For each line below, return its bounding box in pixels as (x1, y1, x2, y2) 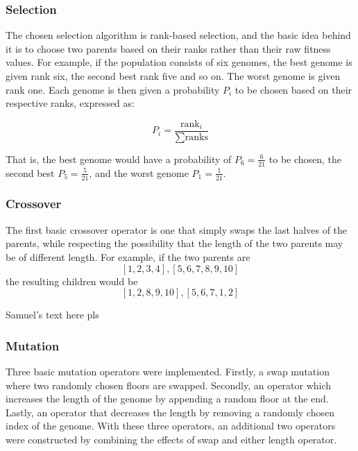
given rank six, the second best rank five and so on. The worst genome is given (6, 69, 341, 83)
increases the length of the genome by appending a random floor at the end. (6, 391, 329, 406)
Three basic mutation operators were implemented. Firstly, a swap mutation (6, 364, 330, 378)
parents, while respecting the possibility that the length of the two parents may (6, 236, 343, 250)
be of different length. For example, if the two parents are (6, 249, 250, 264)
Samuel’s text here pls (6, 307, 99, 322)
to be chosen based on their (235, 82, 352, 96)
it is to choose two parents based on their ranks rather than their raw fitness (6, 41, 331, 56)
